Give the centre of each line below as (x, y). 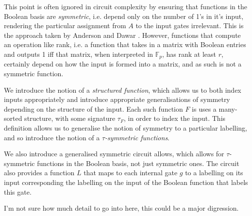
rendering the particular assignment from (65, 25)
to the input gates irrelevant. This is (190, 25)
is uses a (204, 108)
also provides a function (39, 173)
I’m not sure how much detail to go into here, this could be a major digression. (121, 208)
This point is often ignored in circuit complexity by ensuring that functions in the (126, 6)
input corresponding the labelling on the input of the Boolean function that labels (126, 182)
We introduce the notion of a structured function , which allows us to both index (123, 90)
